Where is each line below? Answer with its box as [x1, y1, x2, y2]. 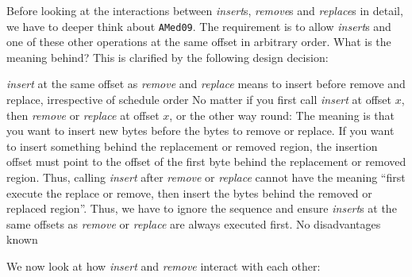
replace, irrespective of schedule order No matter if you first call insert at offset [6, 91, 392, 108]
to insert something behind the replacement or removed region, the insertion [6, 137, 378, 154]
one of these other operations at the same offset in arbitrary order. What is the [6, 33, 391, 50]
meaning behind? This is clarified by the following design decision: [6, 48, 329, 65]
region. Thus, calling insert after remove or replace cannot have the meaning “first [6, 169, 406, 185]
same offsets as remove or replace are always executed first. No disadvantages [6, 215, 381, 232]
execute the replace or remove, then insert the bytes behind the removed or [6, 184, 372, 201]
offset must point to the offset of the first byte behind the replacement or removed [6, 153, 406, 170]
